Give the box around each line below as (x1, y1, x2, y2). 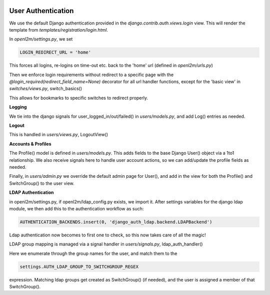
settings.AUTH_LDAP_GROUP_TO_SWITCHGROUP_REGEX (19, 263, 138, 269)
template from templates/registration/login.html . (9, 27, 108, 33)
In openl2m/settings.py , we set (9, 36, 73, 42)
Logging (9, 104, 27, 110)
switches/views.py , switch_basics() (9, 86, 82, 92)
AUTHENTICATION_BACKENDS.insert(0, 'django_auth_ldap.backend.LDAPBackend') (19, 219, 212, 225)
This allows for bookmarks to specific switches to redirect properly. (9, 95, 148, 101)
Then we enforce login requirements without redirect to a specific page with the (9, 72, 174, 78)
